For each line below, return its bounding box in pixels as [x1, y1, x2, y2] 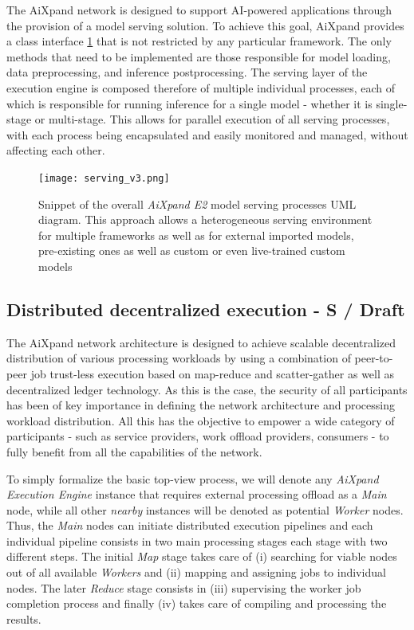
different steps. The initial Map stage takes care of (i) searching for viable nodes [6, 548, 397, 565]
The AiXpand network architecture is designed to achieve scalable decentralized [6, 334, 396, 350]
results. [6, 610, 41, 627]
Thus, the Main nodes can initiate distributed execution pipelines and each [6, 517, 373, 534]
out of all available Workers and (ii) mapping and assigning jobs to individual [6, 564, 386, 581]
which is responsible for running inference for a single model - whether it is [6, 95, 373, 112]
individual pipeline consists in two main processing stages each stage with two [6, 532, 388, 549]
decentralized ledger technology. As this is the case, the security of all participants [6, 381, 408, 397]
